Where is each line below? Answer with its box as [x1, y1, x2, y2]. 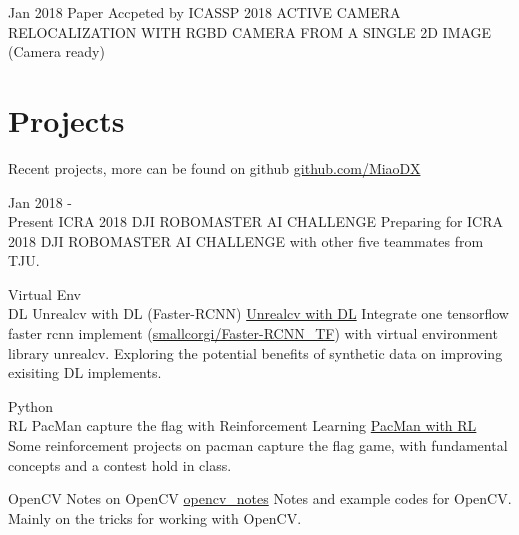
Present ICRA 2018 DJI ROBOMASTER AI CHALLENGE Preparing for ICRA [8, 211, 504, 232]
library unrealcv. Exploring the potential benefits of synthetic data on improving [8, 342, 503, 363]
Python [8, 395, 53, 416]
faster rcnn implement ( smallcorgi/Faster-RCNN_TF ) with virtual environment [8, 323, 498, 344]
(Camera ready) [8, 41, 105, 62]
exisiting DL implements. [8, 362, 162, 383]
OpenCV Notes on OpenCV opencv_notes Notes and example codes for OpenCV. [8, 488, 512, 509]
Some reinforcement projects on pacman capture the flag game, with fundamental [8, 435, 508, 456]
